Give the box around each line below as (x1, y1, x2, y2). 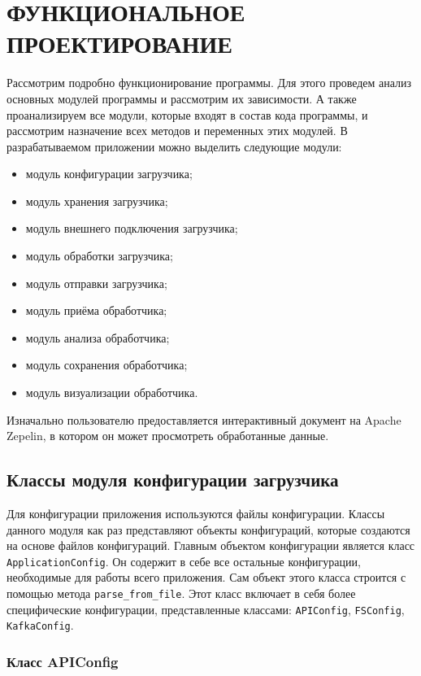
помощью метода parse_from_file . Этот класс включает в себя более (7, 585, 356, 602)
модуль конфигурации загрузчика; (25, 165, 193, 182)
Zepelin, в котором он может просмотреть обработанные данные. (7, 427, 329, 444)
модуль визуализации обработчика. (25, 384, 198, 401)
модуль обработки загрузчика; (25, 247, 173, 264)
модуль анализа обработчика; (25, 329, 170, 346)
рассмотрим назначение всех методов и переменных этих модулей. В (7, 122, 348, 139)
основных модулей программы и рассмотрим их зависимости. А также (7, 89, 357, 107)
